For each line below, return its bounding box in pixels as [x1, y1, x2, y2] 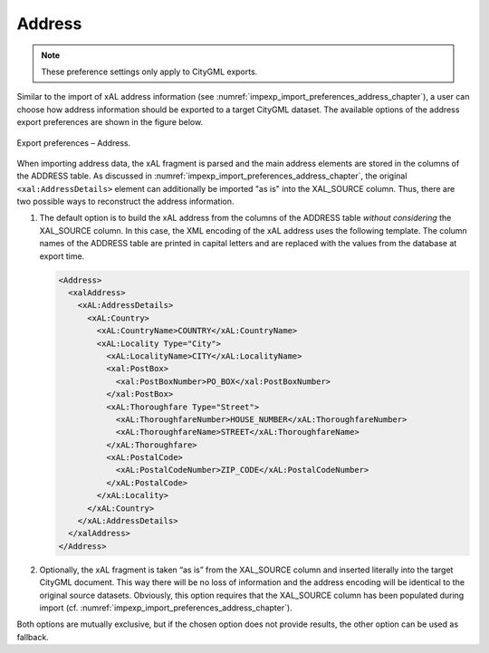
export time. [39, 250, 85, 262]
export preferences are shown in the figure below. [16, 117, 204, 128]
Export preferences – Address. [16, 137, 131, 149]
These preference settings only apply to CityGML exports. [41, 66, 258, 77]
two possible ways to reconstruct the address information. [16, 196, 235, 207]
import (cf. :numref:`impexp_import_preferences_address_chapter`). [39, 602, 293, 613]
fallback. [16, 631, 49, 642]
